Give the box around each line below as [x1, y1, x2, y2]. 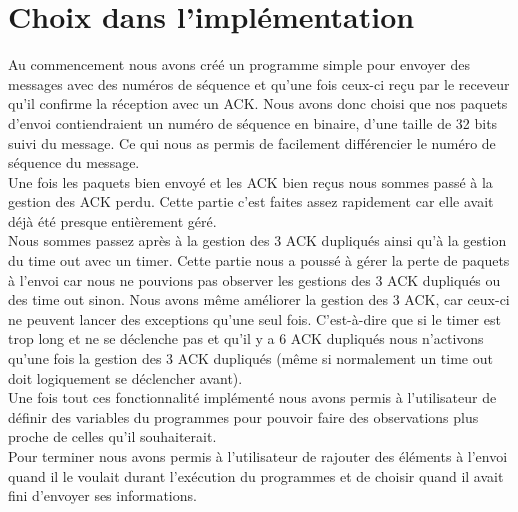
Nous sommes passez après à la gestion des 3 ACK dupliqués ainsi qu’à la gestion [8, 230, 507, 251]
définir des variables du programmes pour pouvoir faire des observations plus [8, 406, 479, 427]
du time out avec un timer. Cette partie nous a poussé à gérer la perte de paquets [8, 250, 510, 271]
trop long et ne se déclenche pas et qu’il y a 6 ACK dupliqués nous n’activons [8, 328, 484, 349]
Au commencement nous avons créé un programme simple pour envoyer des [8, 54, 471, 75]
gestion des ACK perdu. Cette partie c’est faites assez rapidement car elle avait [8, 191, 494, 212]
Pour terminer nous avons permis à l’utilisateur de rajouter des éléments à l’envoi [8, 446, 508, 466]
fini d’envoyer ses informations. [8, 485, 197, 506]
